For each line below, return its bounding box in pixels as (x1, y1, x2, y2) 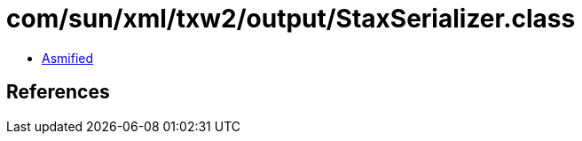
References (6, 81, 110, 104)
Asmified (42, 50, 94, 66)
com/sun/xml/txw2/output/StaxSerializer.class (6, 4, 576, 34)
